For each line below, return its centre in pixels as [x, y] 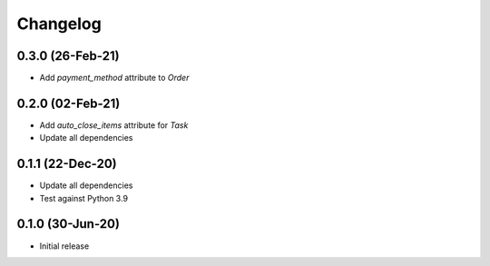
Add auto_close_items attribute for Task [114, 125]
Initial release [64, 246]
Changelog [59, 24]
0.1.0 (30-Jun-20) [68, 224]
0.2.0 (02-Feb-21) [69, 103]
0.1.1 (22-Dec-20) [67, 164]
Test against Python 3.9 [84, 198]
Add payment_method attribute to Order [114, 78]
